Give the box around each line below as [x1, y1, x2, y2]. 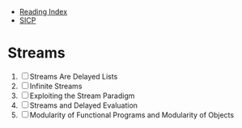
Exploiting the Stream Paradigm [29, 91, 135, 100]
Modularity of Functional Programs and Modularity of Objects [29, 109, 235, 120]
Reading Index [19, 7, 68, 16]
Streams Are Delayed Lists [29, 71, 118, 81]
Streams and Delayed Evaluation [29, 100, 138, 110]
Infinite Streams [29, 81, 83, 91]
